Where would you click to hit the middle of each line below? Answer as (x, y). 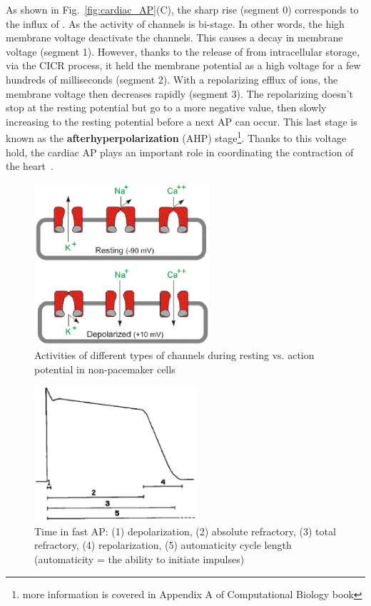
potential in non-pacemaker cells (105, 369)
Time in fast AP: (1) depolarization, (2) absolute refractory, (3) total (185, 531)
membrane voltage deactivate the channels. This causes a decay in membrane (174, 37)
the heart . (30, 166)
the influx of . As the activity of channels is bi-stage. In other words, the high (175, 23)
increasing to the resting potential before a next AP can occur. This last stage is (182, 121)
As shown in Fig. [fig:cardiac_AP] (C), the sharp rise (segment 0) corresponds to (182, 9)
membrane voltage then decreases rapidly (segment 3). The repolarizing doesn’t (179, 93)
